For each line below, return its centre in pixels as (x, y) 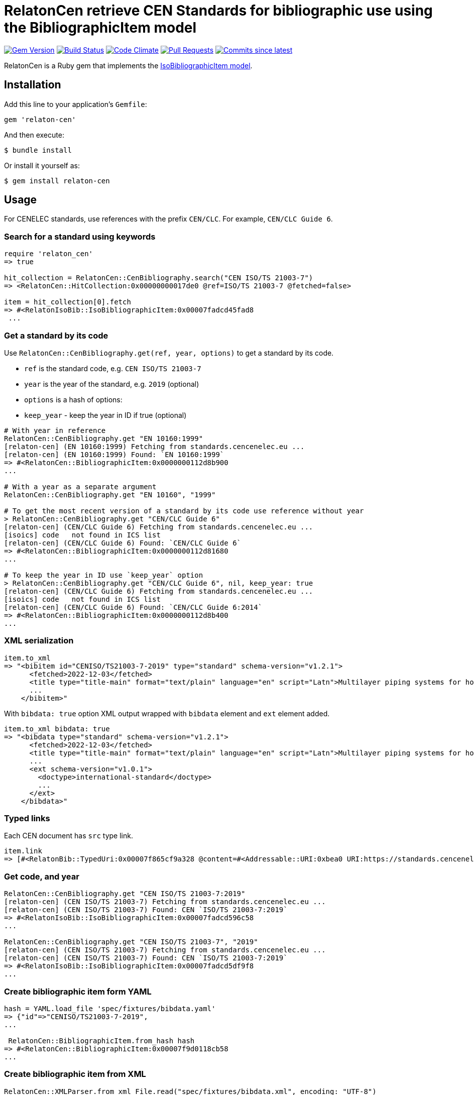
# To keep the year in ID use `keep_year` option (104, 575)
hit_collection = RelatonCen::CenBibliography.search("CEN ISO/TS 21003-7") (159, 278)
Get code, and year (42, 876)
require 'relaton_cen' (49, 254)
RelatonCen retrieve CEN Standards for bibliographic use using (218, 11)
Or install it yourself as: (42, 165)
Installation (33, 85)
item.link (23, 851)
